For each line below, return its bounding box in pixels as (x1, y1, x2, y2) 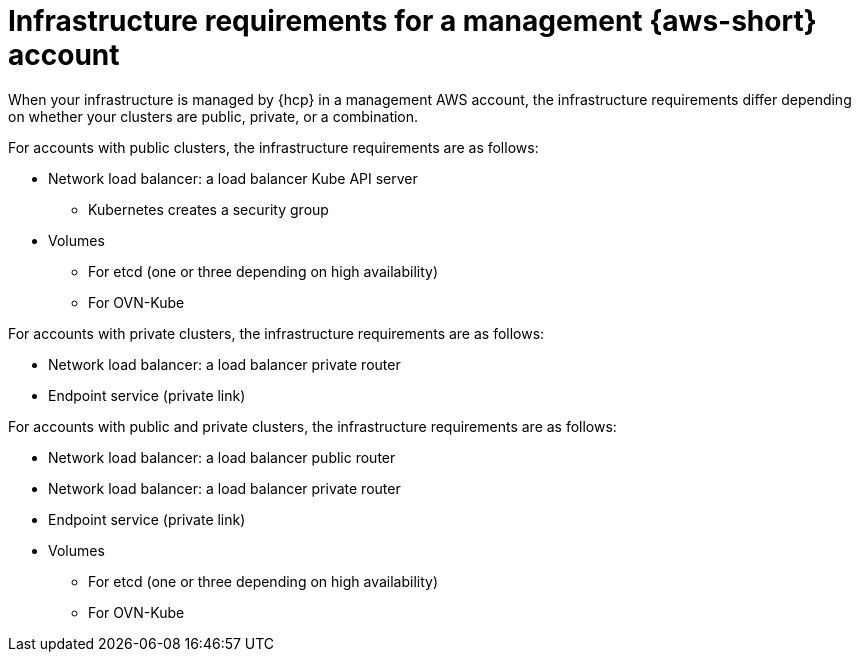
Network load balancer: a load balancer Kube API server (48, 169, 418, 187)
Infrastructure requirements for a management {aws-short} (8, 4, 817, 38)
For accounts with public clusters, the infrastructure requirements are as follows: (8, 138, 539, 156)
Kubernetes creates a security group (88, 200, 329, 218)
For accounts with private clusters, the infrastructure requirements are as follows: (8, 324, 545, 342)
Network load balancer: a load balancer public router (48, 448, 396, 466)
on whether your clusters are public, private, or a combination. (8, 107, 419, 125)
